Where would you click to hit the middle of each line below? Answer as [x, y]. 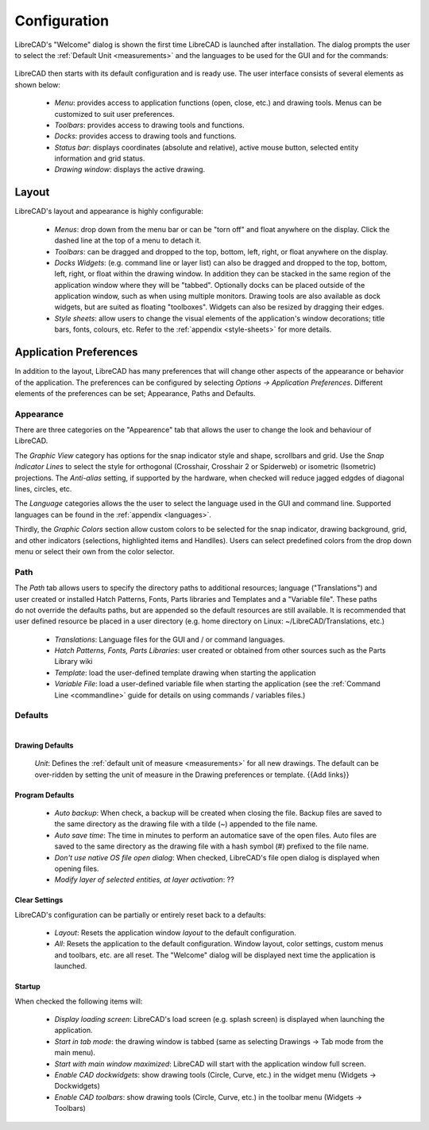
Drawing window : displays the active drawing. [130, 169]
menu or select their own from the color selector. [95, 551]
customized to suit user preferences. [114, 114]
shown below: [38, 84]
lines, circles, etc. [43, 489]
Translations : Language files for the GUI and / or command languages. [170, 639]
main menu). [75, 1053]
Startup [28, 987]
